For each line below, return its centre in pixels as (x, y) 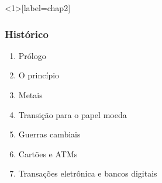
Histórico (27, 34)
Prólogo (32, 55)
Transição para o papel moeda (73, 114)
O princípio (39, 75)
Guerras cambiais (49, 134)
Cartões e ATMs (48, 153)
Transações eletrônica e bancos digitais (88, 173)
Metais (30, 95)
